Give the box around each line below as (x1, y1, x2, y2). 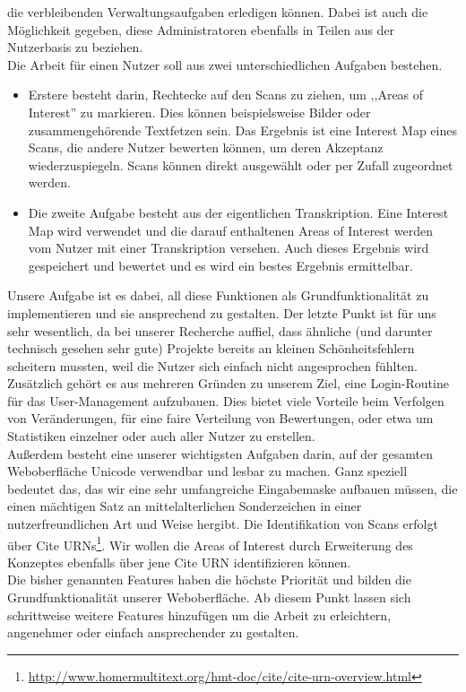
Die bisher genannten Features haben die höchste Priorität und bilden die (7, 570, 411, 589)
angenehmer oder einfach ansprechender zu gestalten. (7, 623, 299, 642)
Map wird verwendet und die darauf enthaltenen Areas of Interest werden (28, 221, 433, 239)
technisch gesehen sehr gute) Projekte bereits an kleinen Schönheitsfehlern (7, 339, 415, 358)
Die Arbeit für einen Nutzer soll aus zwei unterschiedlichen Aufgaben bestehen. (7, 55, 443, 74)
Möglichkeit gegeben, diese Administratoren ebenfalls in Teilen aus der (7, 20, 395, 39)
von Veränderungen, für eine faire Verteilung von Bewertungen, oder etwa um (7, 409, 434, 428)
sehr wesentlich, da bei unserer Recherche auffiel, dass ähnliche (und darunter (7, 321, 433, 340)
